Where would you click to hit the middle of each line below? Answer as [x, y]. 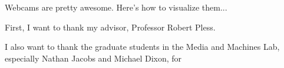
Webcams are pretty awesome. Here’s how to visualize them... [116, 7]
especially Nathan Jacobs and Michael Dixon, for [93, 58]
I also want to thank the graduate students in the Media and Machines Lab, [142, 47]
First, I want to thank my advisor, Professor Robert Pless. [110, 27]
